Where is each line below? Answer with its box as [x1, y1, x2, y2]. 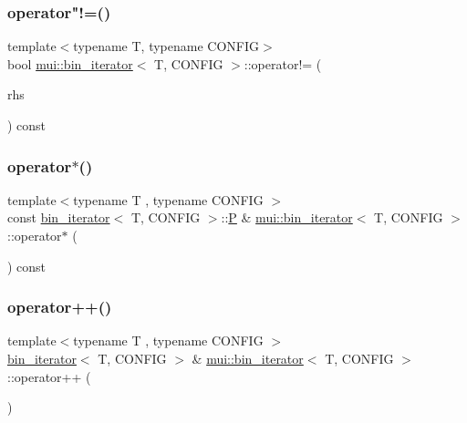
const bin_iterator [7, 208, 110, 227]
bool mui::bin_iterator [7, 54, 133, 73]
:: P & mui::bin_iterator [221, 208, 353, 227]
